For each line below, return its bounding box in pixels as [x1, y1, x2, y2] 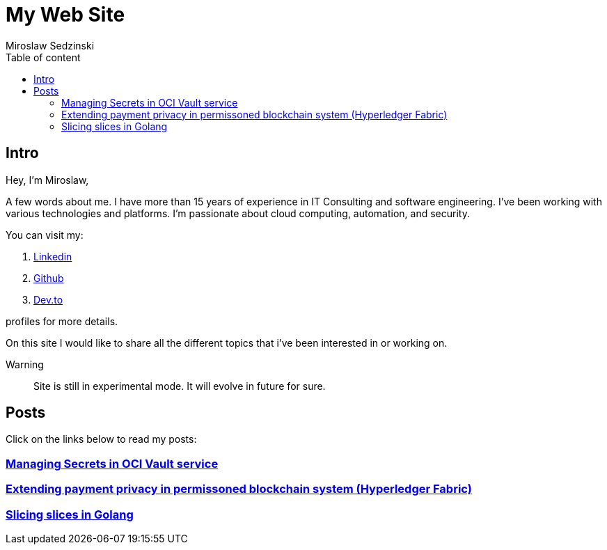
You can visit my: [6, 228, 84, 241]
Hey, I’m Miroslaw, [6, 173, 89, 186]
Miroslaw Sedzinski [6, 39, 95, 52]
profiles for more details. [6, 315, 118, 327]
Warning [6, 358, 44, 370]
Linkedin [33, 250, 72, 262]
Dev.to [33, 293, 63, 306]
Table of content [6, 51, 81, 63]
